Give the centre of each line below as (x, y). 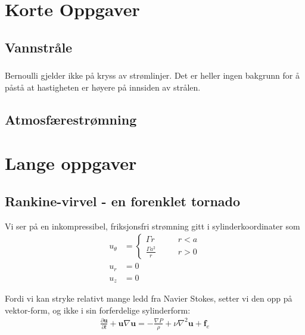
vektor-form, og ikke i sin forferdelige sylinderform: (98, 310)
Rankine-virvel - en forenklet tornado (123, 201)
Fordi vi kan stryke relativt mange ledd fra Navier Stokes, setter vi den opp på (149, 298)
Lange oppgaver (71, 163)
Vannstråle (39, 47)
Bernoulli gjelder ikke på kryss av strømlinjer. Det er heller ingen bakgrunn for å (152, 75)
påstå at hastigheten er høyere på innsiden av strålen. (103, 87)
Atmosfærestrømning (71, 119)
